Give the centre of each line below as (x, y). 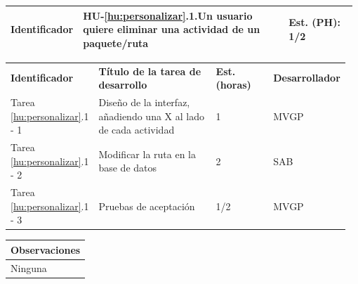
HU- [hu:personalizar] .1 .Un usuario (168, 15)
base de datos (128, 168)
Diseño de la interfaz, (144, 102)
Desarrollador (307, 78)
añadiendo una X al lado (151, 116)
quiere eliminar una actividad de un (172, 29)
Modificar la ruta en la (147, 154)
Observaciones (46, 249)
